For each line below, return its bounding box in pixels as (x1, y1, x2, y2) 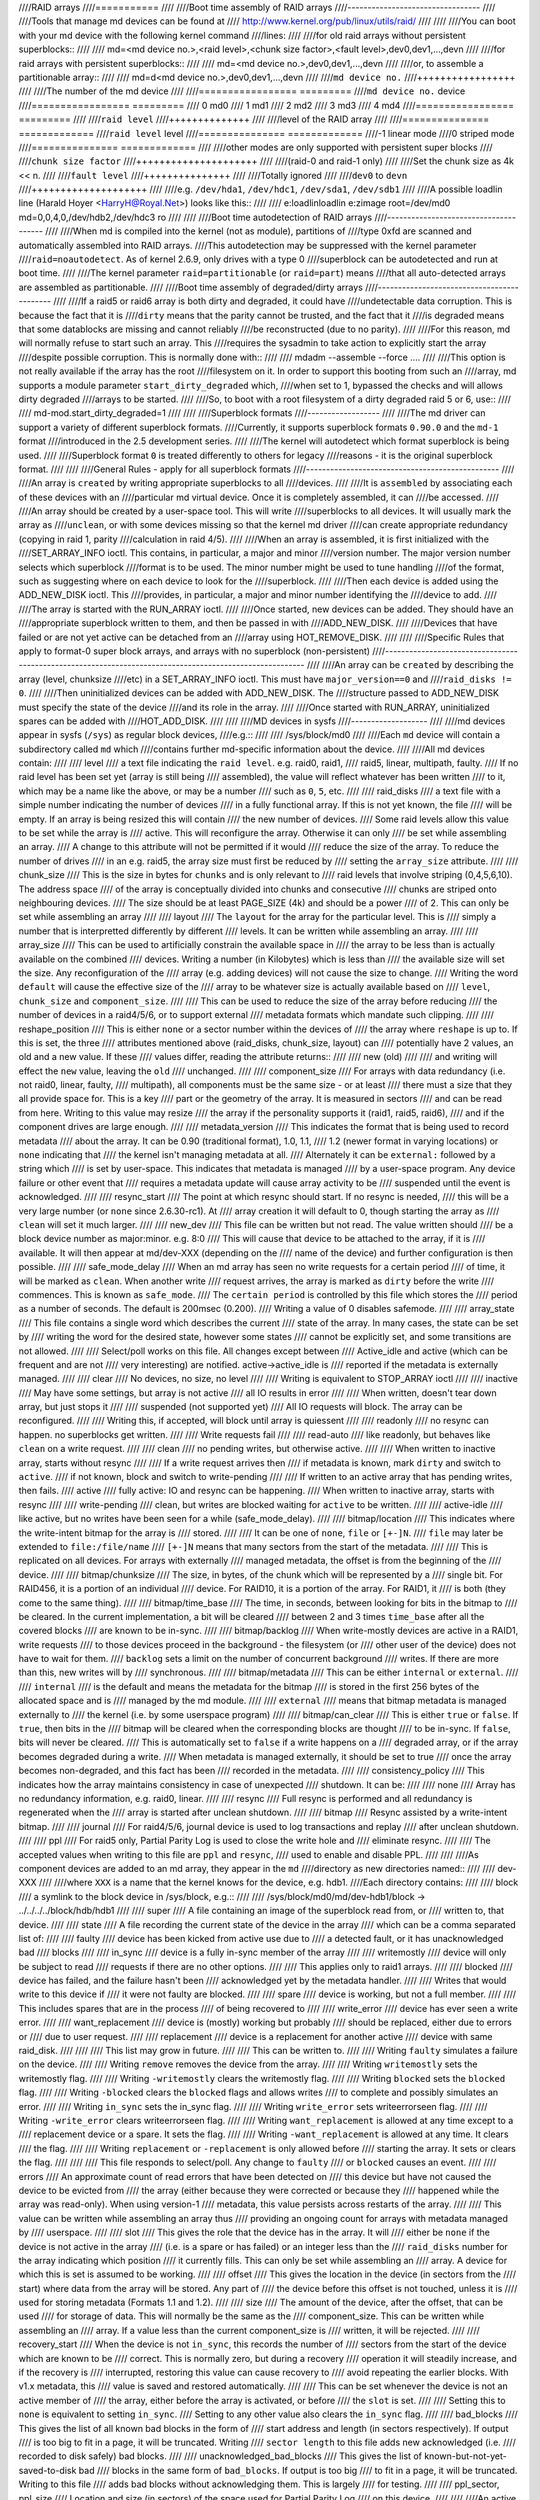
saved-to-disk (18, 2464, 77, 2476)
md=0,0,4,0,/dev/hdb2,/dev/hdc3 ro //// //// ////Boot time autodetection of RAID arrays (18, 211, 373, 223)
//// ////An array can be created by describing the (306, 659, 514, 671)
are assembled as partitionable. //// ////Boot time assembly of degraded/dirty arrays (18, 281, 364, 293)
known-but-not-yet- (423, 2450, 507, 2462)
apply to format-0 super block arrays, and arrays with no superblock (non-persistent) (18, 645, 370, 657)
